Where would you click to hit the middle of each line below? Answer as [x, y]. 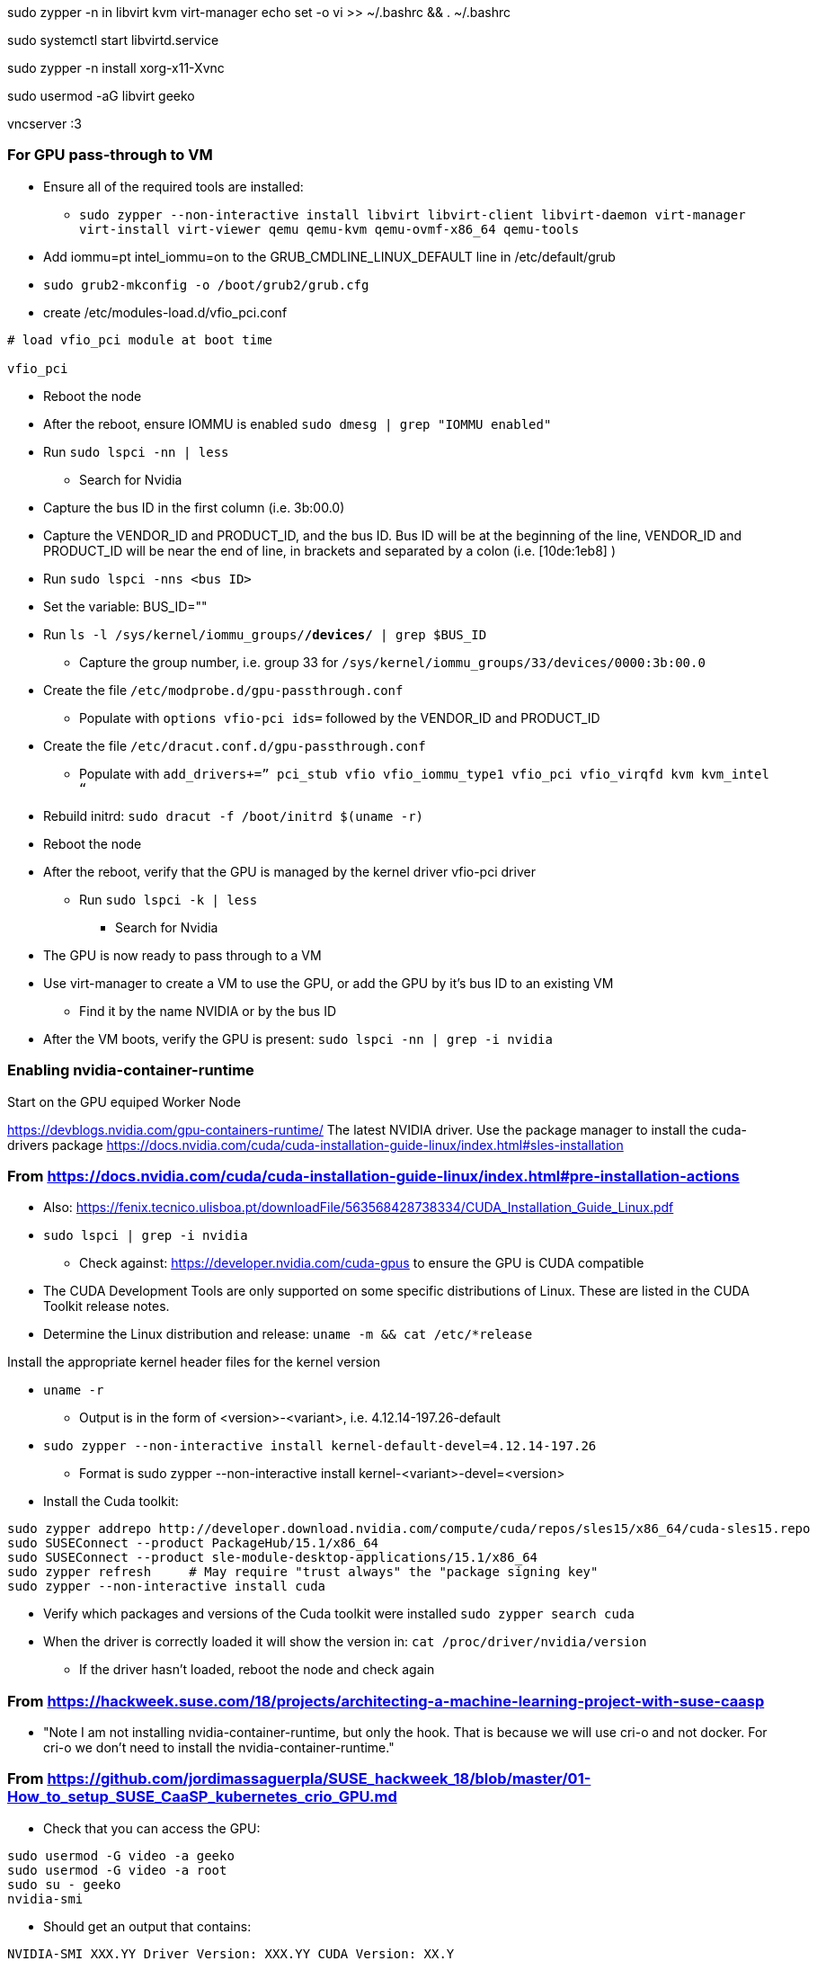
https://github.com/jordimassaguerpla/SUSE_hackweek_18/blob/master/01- [319, 1779]
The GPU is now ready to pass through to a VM [182, 955]
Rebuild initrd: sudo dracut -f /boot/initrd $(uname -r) [234, 816]
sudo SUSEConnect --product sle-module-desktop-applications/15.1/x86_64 [273, 1558]
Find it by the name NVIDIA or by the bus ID [208, 1011]
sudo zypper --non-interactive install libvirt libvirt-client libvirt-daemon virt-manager [413, 214]
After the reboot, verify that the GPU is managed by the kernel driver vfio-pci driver [289, 871]
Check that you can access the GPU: [152, 1828]
